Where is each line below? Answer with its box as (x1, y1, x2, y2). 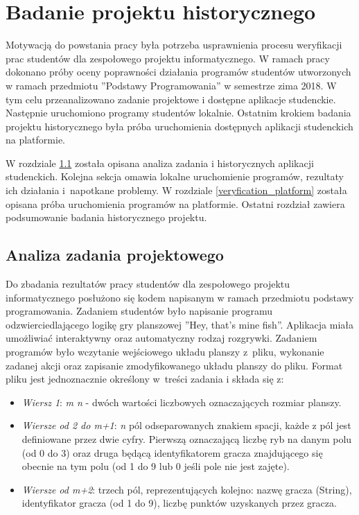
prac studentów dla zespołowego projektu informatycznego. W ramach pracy (6, 51, 330, 65)
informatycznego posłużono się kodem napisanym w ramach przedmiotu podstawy (6, 290, 354, 304)
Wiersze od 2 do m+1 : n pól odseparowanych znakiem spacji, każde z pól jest (21, 418, 351, 433)
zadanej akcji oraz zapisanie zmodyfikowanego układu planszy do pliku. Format (6, 358, 343, 372)
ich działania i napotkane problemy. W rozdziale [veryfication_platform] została (6, 183, 347, 198)
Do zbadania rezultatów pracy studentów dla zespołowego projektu (6, 277, 290, 291)
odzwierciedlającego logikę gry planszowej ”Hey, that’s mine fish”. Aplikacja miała (6, 317, 353, 331)
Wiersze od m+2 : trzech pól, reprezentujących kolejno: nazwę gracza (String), (21, 482, 352, 496)
